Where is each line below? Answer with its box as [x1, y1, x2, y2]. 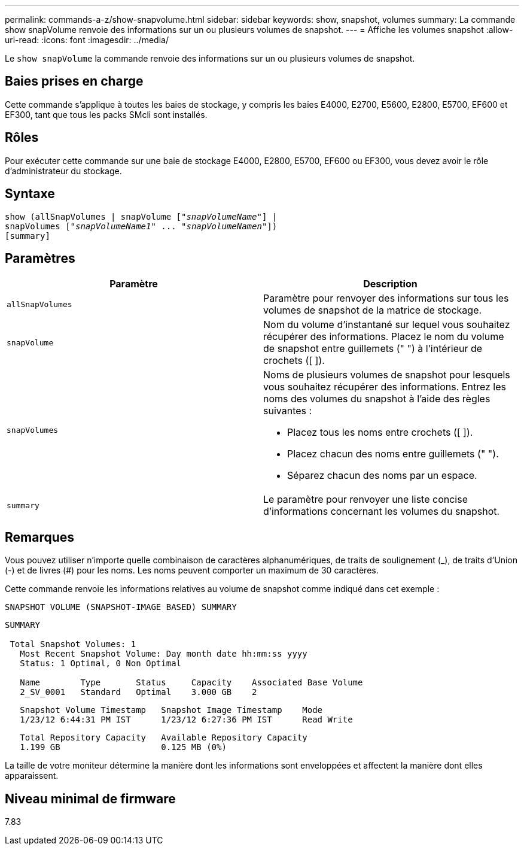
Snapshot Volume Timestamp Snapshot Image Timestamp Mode [20, 705, 323, 715]
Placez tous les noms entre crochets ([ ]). [287, 426, 473, 439]
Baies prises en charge [5, 74, 144, 89]
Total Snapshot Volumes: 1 [10, 639, 136, 649]
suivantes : [263, 405, 312, 417]
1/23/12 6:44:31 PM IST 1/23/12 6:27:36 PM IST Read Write [20, 715, 353, 725]
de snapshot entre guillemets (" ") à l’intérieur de [263, 342, 483, 355]
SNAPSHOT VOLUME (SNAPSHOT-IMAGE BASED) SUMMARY [5, 602, 237, 612]
